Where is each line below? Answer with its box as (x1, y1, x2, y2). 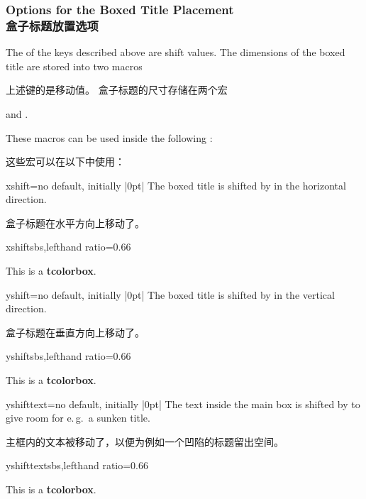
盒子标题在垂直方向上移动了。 (6, 324, 145, 339)
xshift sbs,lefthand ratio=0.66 (6, 239, 131, 254)
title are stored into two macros (6, 58, 143, 73)
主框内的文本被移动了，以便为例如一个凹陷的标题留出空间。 (6, 434, 284, 449)
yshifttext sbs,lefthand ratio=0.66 (6, 458, 148, 473)
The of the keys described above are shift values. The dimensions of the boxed (6, 45, 345, 60)
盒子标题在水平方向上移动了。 (6, 215, 145, 230)
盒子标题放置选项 (6, 16, 99, 34)
